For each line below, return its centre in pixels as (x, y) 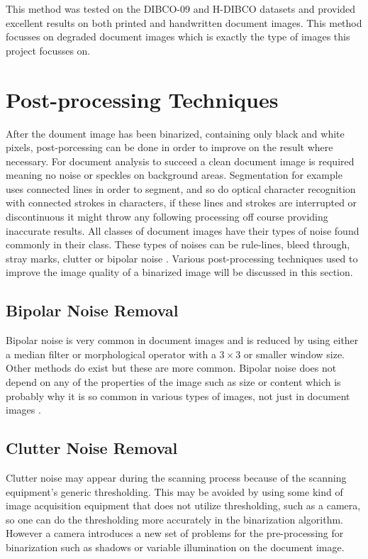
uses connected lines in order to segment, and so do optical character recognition (181, 188)
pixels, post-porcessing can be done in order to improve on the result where (169, 147)
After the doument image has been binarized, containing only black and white (175, 133)
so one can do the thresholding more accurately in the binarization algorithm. (174, 519)
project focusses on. (48, 50)
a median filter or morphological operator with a (111, 354)
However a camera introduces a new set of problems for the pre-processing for (175, 533)
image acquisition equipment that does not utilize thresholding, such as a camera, (183, 505)
